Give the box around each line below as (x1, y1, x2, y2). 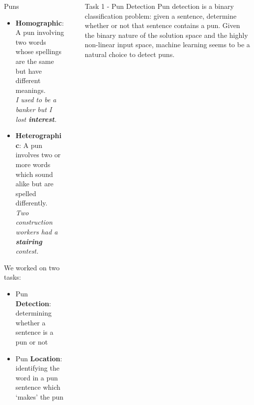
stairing (15, 236, 42, 246)
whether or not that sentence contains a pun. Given (85, 20, 240, 30)
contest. (15, 246, 39, 256)
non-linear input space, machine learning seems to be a (85, 39, 250, 50)
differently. (15, 198, 48, 208)
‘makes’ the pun (15, 391, 64, 402)
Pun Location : (15, 353, 62, 363)
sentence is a (15, 327, 54, 337)
